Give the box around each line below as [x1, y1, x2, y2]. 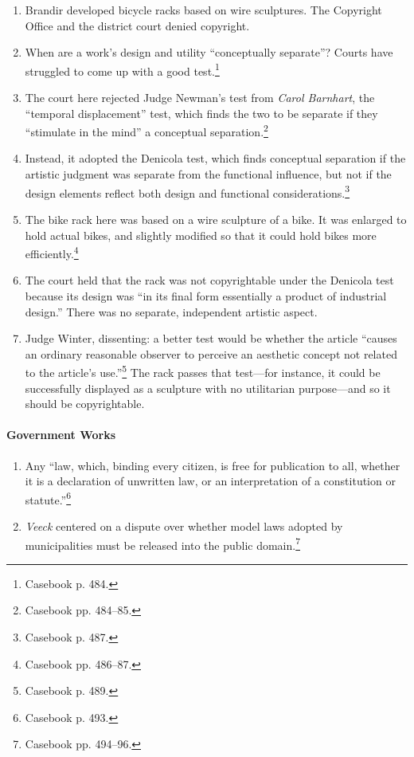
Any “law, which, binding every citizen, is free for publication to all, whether [25, 457, 400, 473]
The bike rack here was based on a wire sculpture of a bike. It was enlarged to [25, 210, 407, 227]
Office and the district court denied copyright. [25, 17, 250, 33]
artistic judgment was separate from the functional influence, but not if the [25, 166, 392, 182]
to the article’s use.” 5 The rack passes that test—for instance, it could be [25, 362, 381, 380]
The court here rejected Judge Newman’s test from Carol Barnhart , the [25, 89, 375, 106]
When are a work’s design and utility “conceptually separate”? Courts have [25, 44, 393, 61]
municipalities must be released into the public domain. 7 [25, 534, 301, 553]
